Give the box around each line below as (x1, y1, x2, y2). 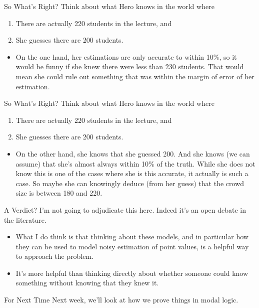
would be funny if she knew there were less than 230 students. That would (15, 61, 244, 72)
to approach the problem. (15, 251, 94, 261)
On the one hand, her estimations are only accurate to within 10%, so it (15, 51, 237, 62)
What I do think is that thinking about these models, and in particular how (15, 231, 248, 242)
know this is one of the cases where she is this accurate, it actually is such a (15, 168, 248, 179)
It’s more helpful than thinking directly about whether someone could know (15, 267, 248, 278)
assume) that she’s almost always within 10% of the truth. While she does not (15, 158, 255, 169)
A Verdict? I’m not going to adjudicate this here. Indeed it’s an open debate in (4, 204, 246, 215)
